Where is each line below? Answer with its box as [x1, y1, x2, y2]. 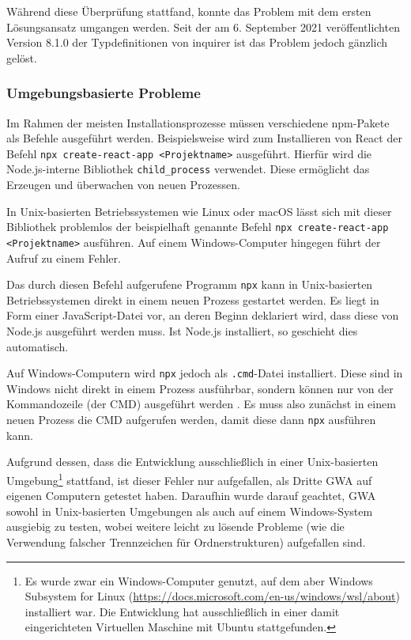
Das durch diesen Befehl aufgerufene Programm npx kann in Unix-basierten [6, 276, 373, 293]
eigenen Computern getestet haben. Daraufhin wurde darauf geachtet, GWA [6, 487, 376, 504]
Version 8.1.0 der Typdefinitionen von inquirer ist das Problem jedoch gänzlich [6, 34, 388, 51]
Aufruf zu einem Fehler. [6, 249, 121, 266]
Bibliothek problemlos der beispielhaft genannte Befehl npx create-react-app [6, 218, 389, 235]
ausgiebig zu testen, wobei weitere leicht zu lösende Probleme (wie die [6, 518, 345, 535]
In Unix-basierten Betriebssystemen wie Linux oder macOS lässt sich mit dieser [6, 203, 392, 219]
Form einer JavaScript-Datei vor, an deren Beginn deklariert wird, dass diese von [6, 307, 399, 324]
